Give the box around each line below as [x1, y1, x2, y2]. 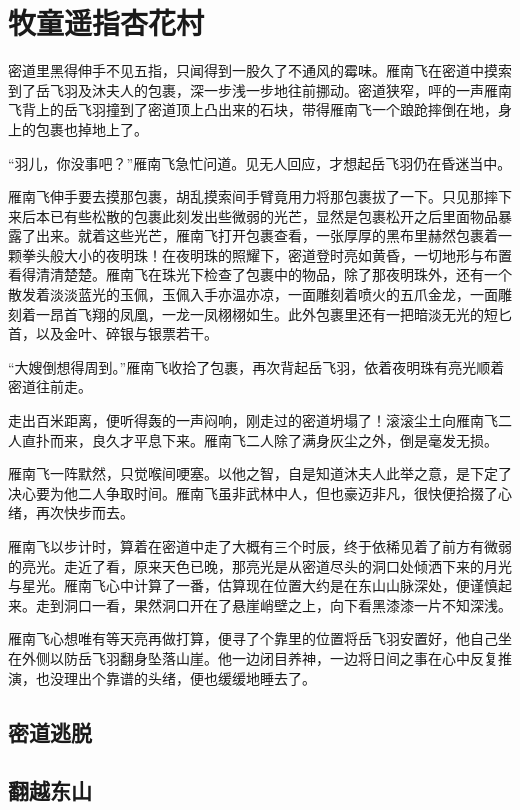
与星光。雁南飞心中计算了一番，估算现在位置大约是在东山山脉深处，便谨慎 [8, 575, 498, 596]
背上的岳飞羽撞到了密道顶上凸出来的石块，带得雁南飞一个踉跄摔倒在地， [21, 99, 498, 120]
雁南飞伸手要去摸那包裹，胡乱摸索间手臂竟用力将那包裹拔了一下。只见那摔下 [8, 186, 512, 207]
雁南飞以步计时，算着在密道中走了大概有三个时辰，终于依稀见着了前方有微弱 [8, 536, 512, 556]
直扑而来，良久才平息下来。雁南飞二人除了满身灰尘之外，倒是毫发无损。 [21, 429, 498, 450]
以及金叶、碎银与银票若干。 [35, 323, 218, 344]
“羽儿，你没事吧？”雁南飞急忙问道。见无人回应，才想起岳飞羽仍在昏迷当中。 [8, 152, 512, 173]
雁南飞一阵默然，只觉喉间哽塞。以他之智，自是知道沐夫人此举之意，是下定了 [8, 463, 512, 484]
